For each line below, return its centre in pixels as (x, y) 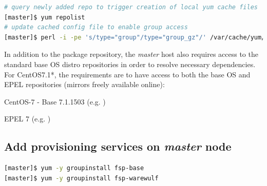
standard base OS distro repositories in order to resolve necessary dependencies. (130, 64)
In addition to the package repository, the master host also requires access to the (131, 54)
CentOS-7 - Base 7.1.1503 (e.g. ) (55, 101)
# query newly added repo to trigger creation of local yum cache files (131, 7)
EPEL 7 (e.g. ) (27, 119)
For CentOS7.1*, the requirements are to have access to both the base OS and (127, 74)
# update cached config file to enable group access (96, 27)
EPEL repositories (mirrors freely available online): (84, 84)
